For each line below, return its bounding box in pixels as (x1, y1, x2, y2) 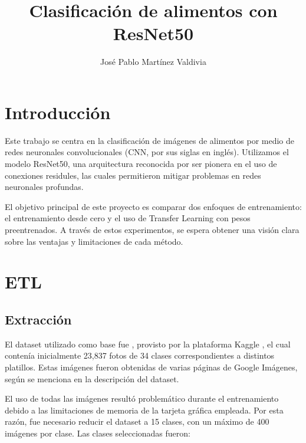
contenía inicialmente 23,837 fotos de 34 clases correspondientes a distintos (5, 349, 275, 362)
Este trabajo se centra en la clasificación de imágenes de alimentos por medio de (5, 134, 295, 146)
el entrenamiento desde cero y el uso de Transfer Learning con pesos (5, 212, 251, 224)
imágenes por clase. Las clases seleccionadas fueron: (5, 426, 190, 439)
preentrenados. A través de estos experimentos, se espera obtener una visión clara (5, 224, 300, 235)
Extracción (5, 310, 72, 328)
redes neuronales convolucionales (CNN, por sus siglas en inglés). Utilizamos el (5, 146, 289, 158)
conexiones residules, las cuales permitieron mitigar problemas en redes (5, 169, 261, 181)
